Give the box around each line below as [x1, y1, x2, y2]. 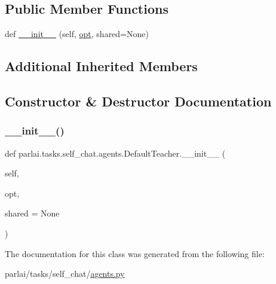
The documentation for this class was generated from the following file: [5, 247, 265, 259]
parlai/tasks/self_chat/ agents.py [5, 267, 125, 280]
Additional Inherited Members [5, 57, 198, 75]
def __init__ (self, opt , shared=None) [5, 28, 149, 40]
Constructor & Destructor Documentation [5, 91, 272, 110]
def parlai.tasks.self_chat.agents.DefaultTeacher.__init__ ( [5, 146, 226, 159]
